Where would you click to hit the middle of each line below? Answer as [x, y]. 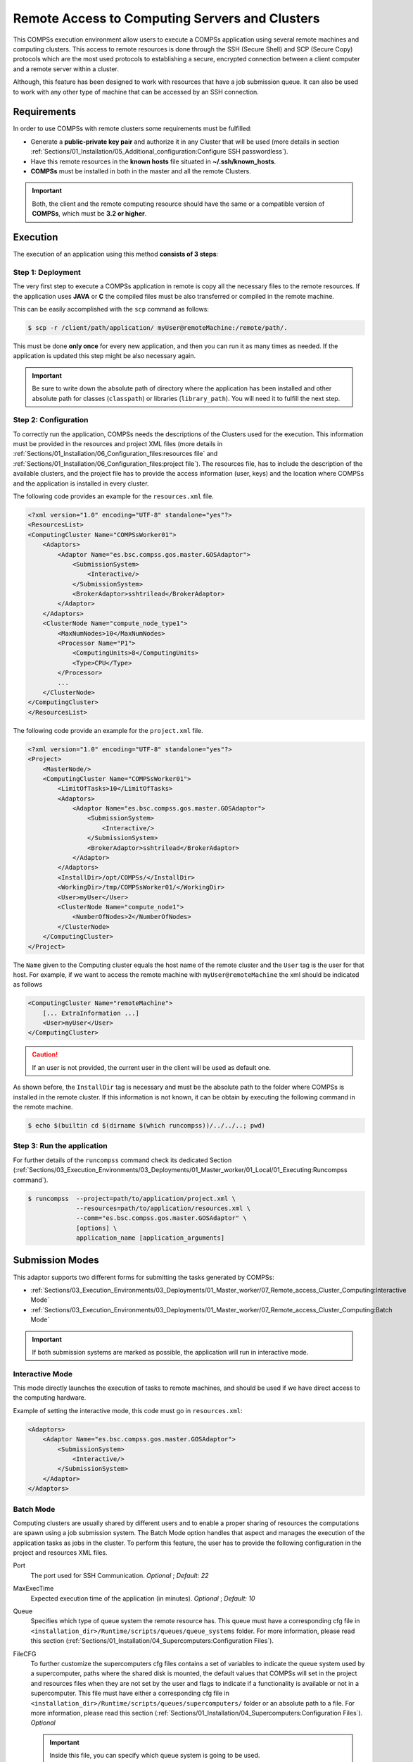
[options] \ [97, 1228]
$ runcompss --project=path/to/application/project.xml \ [132, 1199]
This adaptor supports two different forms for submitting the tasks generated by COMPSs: [144, 1277]
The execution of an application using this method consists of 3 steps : [116, 254]
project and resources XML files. [61, 1553]
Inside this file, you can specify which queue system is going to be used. [155, 1756]
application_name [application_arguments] [151, 1238]
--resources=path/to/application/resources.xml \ [164, 1208]
